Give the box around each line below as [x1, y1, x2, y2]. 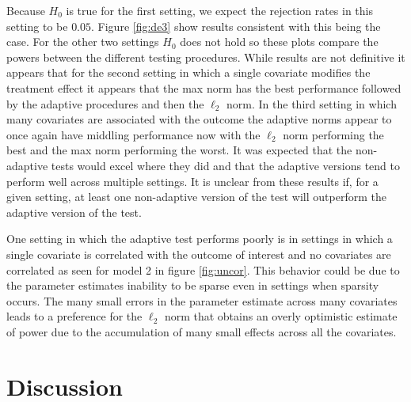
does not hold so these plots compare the [180, 33, 379, 50]
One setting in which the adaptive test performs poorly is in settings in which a [6, 230, 393, 247]
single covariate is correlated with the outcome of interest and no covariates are [6, 245, 391, 262]
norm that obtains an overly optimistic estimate [164, 308, 398, 324]
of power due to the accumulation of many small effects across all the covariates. [6, 323, 397, 339]
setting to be [6, 17, 68, 34]
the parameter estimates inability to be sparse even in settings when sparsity [6, 277, 379, 294]
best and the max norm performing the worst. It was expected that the [6, 142, 352, 158]
